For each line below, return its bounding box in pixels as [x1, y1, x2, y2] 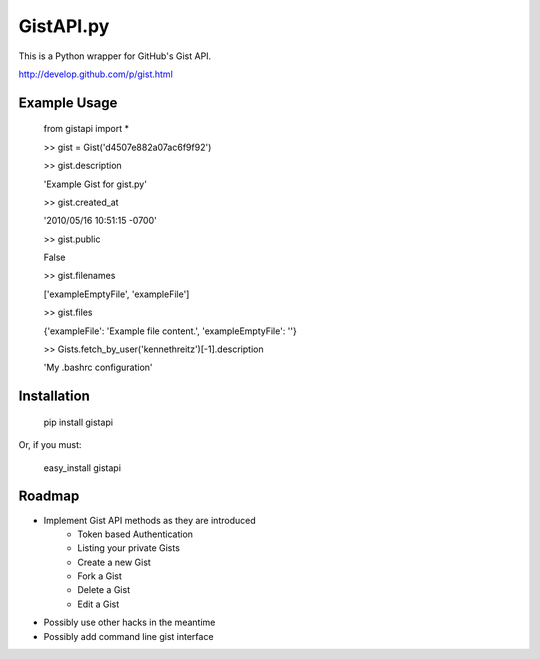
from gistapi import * [43, 123, 130, 135]
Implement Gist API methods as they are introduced [43, 514, 256, 526]
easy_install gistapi [43, 461, 122, 474]
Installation [18, 388, 90, 405]
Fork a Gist [77, 570, 122, 582]
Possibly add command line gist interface [43, 630, 214, 642]
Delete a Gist [77, 584, 130, 596]
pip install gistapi [43, 416, 114, 428]
